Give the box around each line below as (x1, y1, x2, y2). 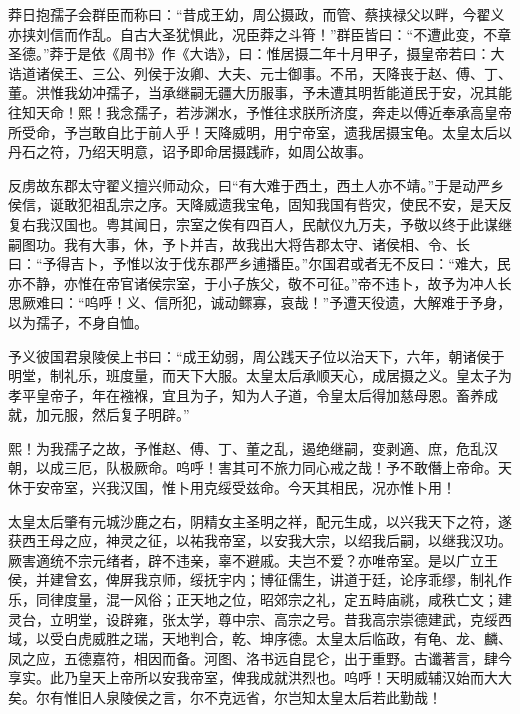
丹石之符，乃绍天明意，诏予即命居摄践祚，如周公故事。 (8, 141, 372, 162)
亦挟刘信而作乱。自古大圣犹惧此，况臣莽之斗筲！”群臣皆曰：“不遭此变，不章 (8, 23, 512, 44)
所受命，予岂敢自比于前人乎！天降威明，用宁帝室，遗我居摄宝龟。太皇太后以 (8, 121, 512, 142)
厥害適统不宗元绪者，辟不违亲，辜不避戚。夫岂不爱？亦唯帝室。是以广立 (8, 549, 484, 570)
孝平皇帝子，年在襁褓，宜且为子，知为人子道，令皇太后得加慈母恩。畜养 (8, 384, 484, 405)
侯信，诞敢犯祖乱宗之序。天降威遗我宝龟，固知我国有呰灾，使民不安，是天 (8, 194, 498, 215)
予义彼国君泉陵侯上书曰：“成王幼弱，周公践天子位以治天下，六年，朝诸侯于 (8, 345, 505, 366)
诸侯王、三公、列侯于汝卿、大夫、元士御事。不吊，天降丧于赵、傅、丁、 (35, 62, 512, 83)
